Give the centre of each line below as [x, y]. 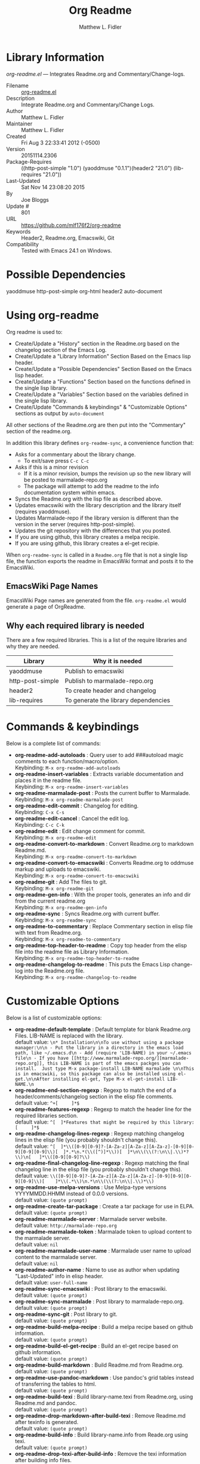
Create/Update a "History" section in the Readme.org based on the [97, 343]
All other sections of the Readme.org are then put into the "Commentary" [96, 425]
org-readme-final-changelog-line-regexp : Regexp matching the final [102, 1163]
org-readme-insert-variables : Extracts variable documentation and [99, 774]
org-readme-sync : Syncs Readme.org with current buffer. [87, 914]
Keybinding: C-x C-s [39, 812]
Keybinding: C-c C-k [39, 825]
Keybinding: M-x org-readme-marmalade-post [69, 799]
